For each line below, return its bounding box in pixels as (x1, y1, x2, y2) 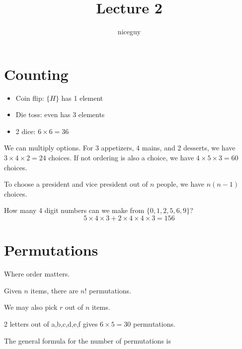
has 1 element (61, 92, 103, 103)
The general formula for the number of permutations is (4, 335, 171, 346)
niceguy (117, 26, 141, 37)
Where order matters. (4, 269, 70, 279)
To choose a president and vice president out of (4, 179, 148, 189)
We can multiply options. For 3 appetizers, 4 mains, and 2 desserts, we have (4, 142, 236, 153)
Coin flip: (15, 92, 44, 103)
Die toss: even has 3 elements (15, 109, 105, 120)
